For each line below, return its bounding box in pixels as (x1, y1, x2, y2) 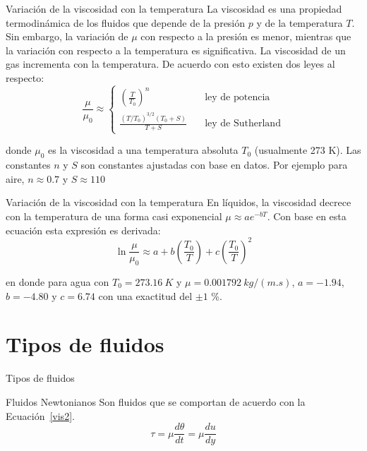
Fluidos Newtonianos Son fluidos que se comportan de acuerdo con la (6, 394, 306, 409)
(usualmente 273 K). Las (254, 143, 361, 157)
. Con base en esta (267, 208, 347, 223)
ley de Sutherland (205, 119, 281, 129)
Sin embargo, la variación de (6, 29, 128, 44)
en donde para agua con (6, 275, 109, 289)
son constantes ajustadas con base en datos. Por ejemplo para (80, 157, 348, 172)
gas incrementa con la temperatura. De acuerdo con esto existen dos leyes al (6, 56, 335, 71)
